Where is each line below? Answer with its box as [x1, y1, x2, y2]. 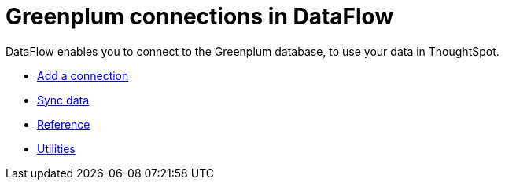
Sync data [37, 93, 90, 107]
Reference [37, 117, 90, 131]
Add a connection [37, 68, 129, 82]
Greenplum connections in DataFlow [6, 3, 394, 30]
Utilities [37, 141, 76, 155]
